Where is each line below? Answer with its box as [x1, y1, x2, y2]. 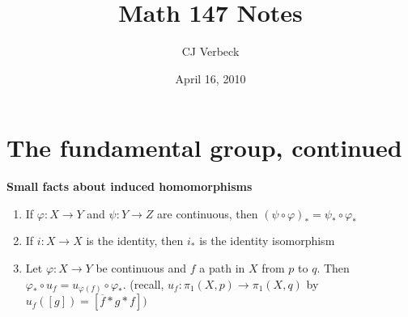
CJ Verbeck [181, 43, 240, 60]
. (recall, [122, 275, 164, 292]
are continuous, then [157, 205, 258, 222]
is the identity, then [86, 232, 184, 249]
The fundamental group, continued [6, 131, 402, 164]
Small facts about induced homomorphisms [6, 178, 253, 195]
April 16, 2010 [175, 70, 246, 87]
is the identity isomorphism [199, 232, 335, 249]
